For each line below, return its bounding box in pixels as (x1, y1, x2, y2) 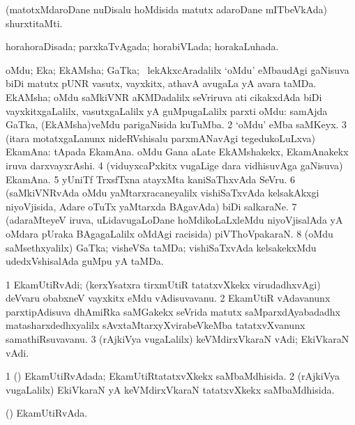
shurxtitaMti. (6, 15, 63, 30)
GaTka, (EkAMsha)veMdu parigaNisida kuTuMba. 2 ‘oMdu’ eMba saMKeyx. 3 (6, 117, 347, 132)
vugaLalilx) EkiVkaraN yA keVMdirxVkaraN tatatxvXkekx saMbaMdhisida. (6, 382, 335, 396)
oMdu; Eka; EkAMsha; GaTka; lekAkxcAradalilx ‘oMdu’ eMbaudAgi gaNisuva (6, 62, 349, 77)
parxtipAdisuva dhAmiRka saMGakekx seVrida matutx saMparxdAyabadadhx (6, 304, 340, 318)
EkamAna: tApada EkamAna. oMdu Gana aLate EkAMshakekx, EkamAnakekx (6, 144, 349, 159)
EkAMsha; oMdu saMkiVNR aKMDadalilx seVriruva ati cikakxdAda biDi (6, 89, 322, 104)
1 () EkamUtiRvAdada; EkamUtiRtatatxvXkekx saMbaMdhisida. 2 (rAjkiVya (6, 369, 340, 383)
